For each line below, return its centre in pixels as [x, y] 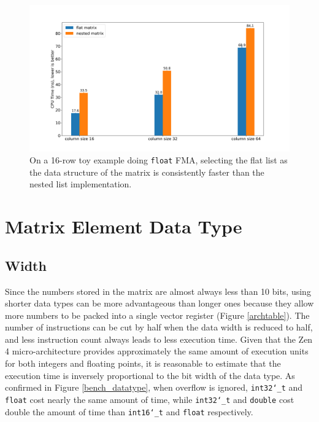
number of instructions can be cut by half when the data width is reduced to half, [159, 327]
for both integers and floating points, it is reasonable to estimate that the [143, 363]
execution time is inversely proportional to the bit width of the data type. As [150, 375]
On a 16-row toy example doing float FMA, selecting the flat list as [159, 160]
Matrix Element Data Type [124, 226]
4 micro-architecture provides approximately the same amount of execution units [157, 351]
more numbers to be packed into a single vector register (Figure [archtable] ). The [157, 315]
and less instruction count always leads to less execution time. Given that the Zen [159, 339]
